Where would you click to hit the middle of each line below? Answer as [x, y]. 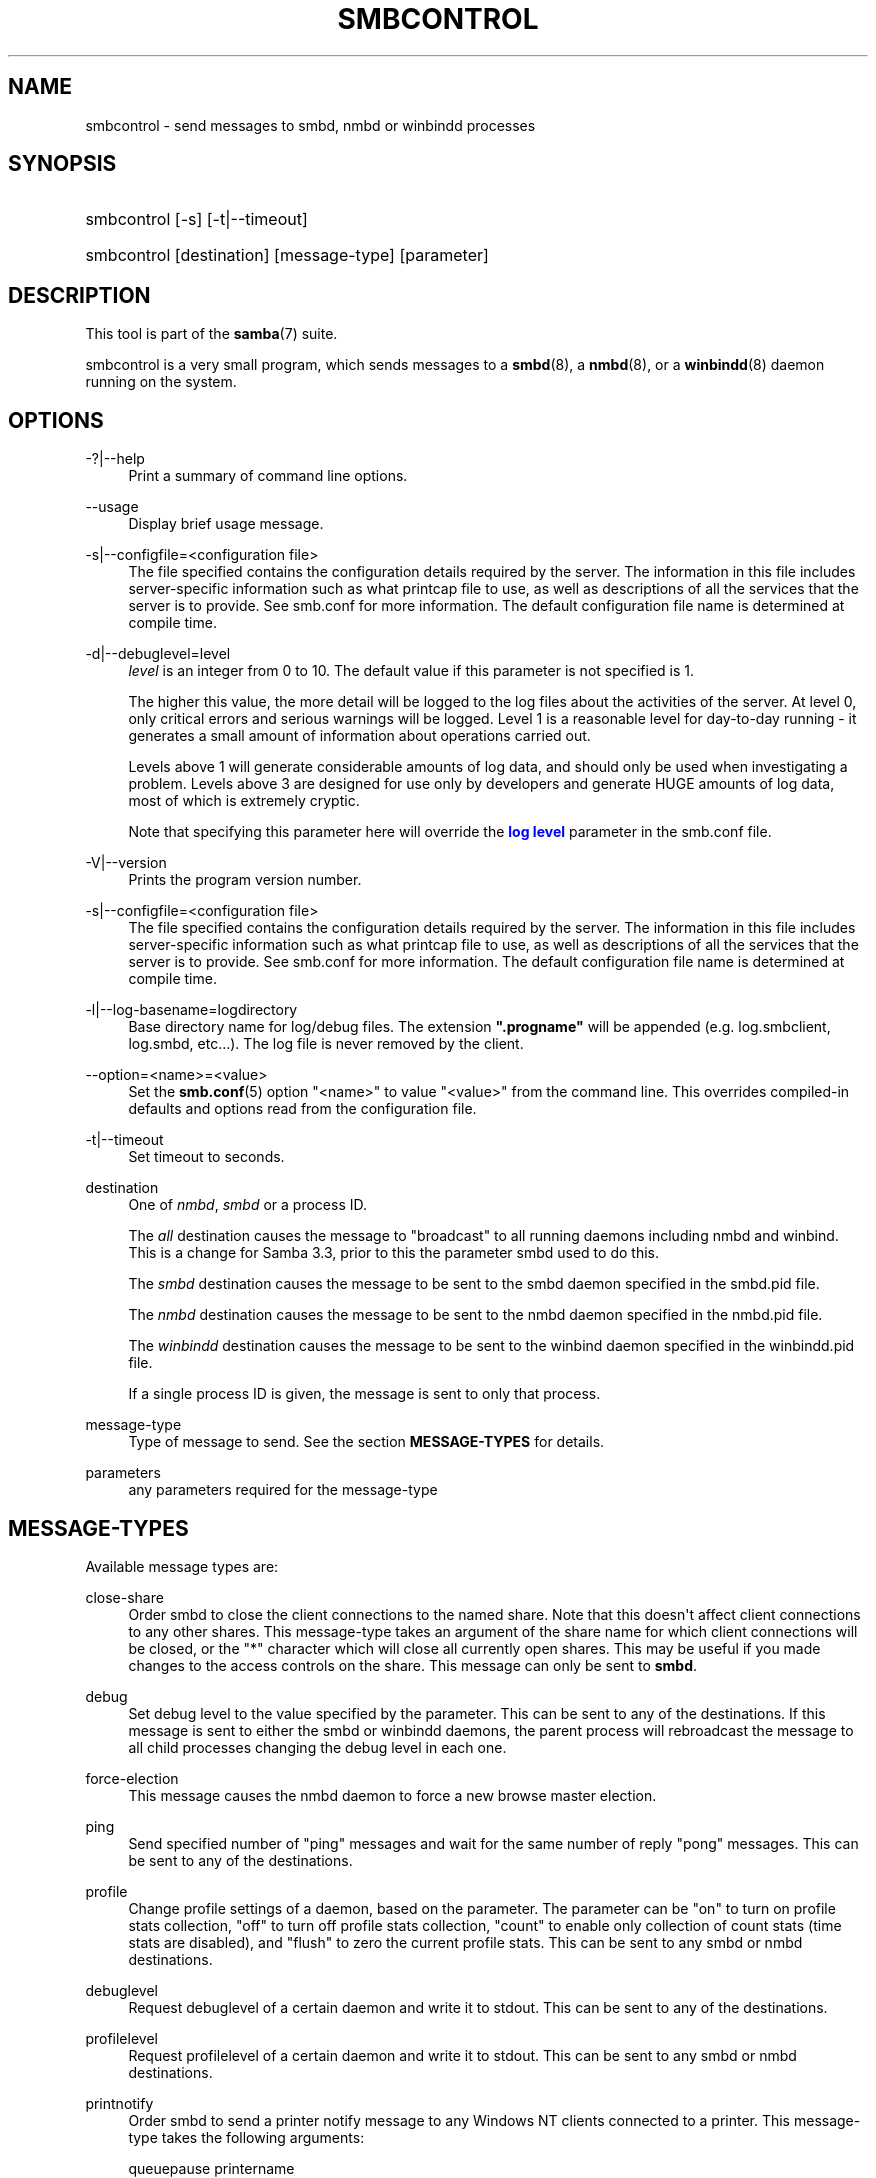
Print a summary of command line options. [268, 476]
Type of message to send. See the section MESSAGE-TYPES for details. [366, 1442]
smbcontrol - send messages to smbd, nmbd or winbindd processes [310, 125]
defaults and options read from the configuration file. [302, 1109]
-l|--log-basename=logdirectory [191, 1010]
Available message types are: [182, 1566]
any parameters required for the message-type [283, 1490]
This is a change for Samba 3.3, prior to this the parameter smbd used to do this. [393, 1253]
